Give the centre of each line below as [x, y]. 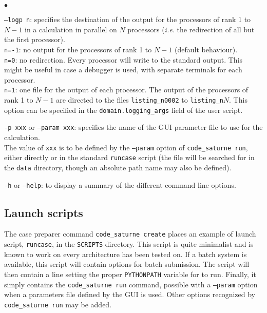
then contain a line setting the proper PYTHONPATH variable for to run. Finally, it [130, 274]
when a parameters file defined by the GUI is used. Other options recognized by [130, 294]
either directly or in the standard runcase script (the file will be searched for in [129, 157]
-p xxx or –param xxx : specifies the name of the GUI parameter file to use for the [133, 127]
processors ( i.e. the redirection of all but [191, 29]
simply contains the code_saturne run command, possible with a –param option [131, 284]
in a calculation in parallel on [71, 29]
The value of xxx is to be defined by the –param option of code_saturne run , [126, 147]
